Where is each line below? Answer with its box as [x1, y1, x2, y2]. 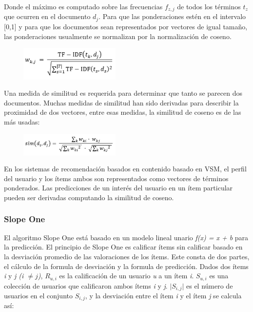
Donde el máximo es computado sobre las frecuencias [4, 1, 163, 11]
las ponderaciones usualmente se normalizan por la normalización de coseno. [4, 31, 232, 41]
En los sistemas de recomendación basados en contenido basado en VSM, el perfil [4, 164, 247, 174]
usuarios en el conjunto [4, 291, 73, 301]
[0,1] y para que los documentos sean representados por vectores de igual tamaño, [4, 21, 248, 31]
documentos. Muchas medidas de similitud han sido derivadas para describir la [4, 97, 239, 107]
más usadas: [4, 116, 40, 126]
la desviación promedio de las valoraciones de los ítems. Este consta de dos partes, [4, 251, 250, 261]
